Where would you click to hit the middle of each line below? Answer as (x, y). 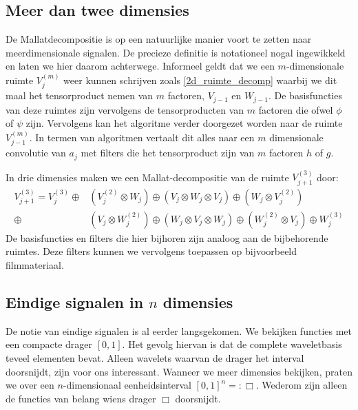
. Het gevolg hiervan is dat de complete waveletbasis (232, 344)
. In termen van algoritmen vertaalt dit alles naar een (142, 137)
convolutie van (36, 153)
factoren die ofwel (296, 109)
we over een (30, 385)
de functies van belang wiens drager (81, 398)
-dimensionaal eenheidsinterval (127, 385)
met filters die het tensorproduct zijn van (168, 153)
